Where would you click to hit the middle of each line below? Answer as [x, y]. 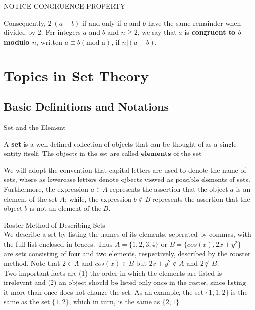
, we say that [157, 32]
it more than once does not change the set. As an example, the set [104, 292]
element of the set [31, 198]
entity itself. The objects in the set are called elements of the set [103, 153]
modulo [17, 41]
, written [50, 41]
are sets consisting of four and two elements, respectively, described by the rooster [127, 253]
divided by [20, 32]
